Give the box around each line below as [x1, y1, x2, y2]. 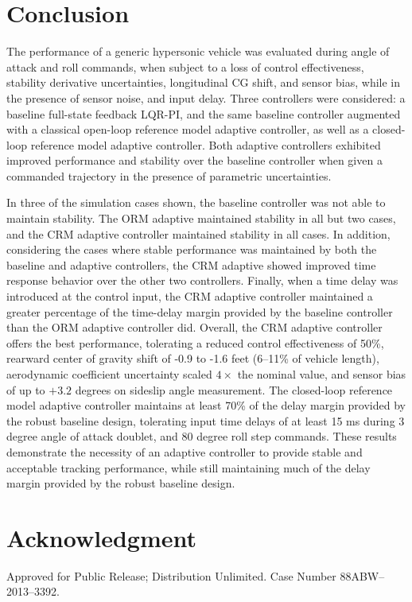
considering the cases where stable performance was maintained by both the [6, 241, 377, 258]
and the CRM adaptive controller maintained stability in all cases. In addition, [6, 225, 391, 242]
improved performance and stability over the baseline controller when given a [6, 152, 383, 169]
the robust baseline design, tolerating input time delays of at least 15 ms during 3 [6, 412, 405, 429]
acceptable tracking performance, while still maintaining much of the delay [6, 459, 371, 476]
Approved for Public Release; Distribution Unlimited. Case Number [6, 567, 336, 584]
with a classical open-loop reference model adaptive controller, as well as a [6, 121, 369, 138]
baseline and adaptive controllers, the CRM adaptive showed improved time [6, 256, 376, 273]
